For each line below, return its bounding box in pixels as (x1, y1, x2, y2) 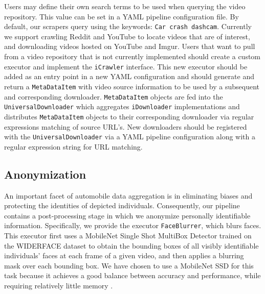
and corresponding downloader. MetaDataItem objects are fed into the (4, 91, 223, 102)
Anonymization (4, 166, 86, 182)
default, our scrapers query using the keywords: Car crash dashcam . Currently (4, 21, 252, 32)
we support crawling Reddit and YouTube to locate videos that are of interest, (4, 31, 250, 41)
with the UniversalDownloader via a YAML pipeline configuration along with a (4, 131, 255, 142)
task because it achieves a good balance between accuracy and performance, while (4, 270, 261, 281)
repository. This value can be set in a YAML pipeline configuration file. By (4, 11, 239, 21)
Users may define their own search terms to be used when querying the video (4, 1, 246, 11)
